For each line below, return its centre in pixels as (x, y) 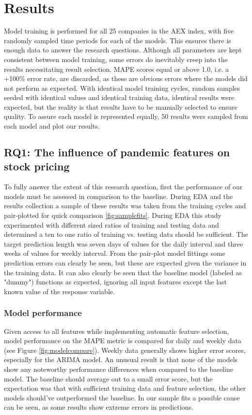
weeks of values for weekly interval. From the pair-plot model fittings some (115, 253)
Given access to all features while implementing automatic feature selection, (117, 331)
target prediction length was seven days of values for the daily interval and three (124, 243)
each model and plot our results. (52, 126)
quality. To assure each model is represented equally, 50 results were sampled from (126, 116)
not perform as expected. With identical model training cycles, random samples (122, 88)
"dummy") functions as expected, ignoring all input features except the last (116, 282)
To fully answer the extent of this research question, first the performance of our (123, 187)
